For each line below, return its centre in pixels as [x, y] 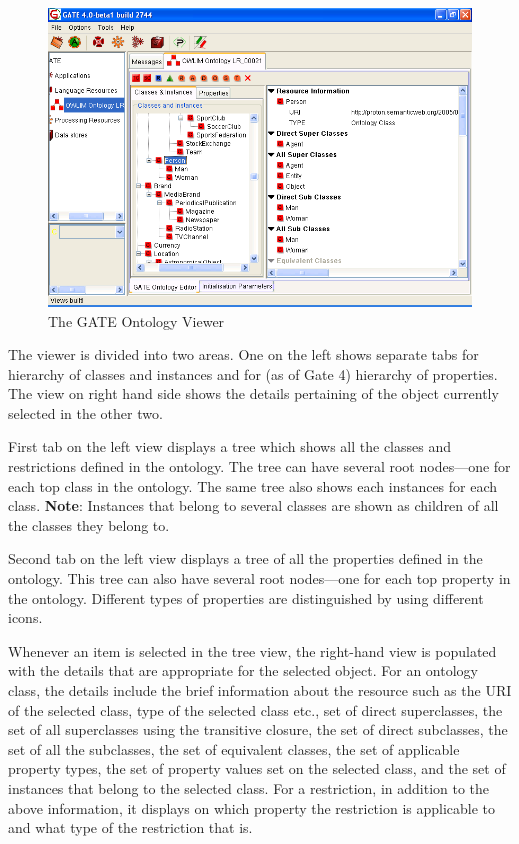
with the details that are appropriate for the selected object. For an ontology [243, 670]
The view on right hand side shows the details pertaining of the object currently [253, 393]
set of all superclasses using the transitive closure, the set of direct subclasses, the [258, 729]
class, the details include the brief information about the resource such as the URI [260, 690]
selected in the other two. [85, 412]
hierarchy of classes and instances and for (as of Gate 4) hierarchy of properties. [253, 373]
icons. [25, 617]
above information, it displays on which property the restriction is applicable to [252, 807]
